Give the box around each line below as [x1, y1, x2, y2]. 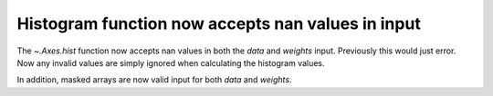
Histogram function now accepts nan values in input [16, 14, 422, 34]
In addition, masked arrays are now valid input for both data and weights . [16, 74, 292, 85]
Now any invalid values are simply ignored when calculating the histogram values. [16, 57, 325, 68]
